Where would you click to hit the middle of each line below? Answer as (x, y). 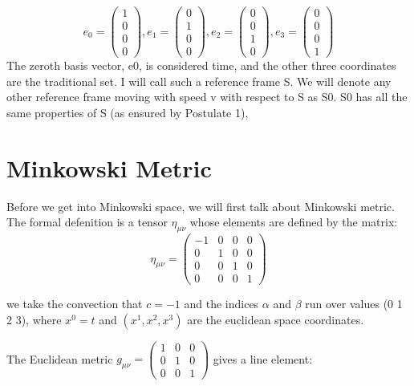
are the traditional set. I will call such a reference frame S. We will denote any (199, 81)
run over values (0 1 (354, 304)
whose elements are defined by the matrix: (294, 222)
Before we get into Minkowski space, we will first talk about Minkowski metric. (201, 206)
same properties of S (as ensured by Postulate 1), (128, 112)
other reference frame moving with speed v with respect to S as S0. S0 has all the (207, 97)
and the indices (221, 304)
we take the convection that (75, 304)
